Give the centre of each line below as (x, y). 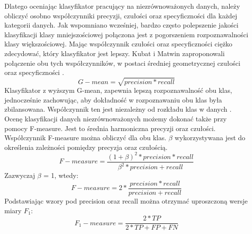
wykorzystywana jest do (210, 138)
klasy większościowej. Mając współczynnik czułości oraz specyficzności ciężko (118, 44)
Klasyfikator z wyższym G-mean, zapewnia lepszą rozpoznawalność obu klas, (118, 90)
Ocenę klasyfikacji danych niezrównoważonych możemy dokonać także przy (116, 119)
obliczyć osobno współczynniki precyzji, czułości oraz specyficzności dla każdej (121, 15)
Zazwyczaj (20, 175)
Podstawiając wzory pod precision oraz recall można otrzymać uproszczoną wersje (126, 201)
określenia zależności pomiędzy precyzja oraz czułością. (86, 147)
